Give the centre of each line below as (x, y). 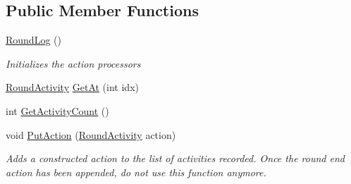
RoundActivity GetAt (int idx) (72, 87)
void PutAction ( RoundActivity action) (91, 134)
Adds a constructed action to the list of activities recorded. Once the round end (175, 158)
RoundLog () (33, 40)
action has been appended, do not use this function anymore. (136, 172)
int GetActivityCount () (57, 110)
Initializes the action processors (73, 63)
